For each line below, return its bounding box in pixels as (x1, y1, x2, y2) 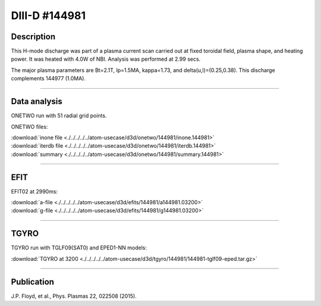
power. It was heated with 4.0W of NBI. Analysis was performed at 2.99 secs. (11, 55, 201, 63)
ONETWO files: (11, 123, 48, 130)
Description (11, 32, 56, 42)
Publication (11, 277, 55, 287)
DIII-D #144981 (11, 9, 86, 22)
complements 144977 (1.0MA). (11, 75, 86, 82)
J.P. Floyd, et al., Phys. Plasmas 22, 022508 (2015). (11, 292, 137, 299)
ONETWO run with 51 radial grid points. (11, 112, 107, 119)
